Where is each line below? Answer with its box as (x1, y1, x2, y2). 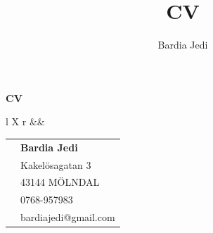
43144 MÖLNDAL (20, 175, 100, 189)
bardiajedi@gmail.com (20, 210, 115, 225)
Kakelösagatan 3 (20, 157, 91, 172)
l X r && (6, 114, 45, 129)
